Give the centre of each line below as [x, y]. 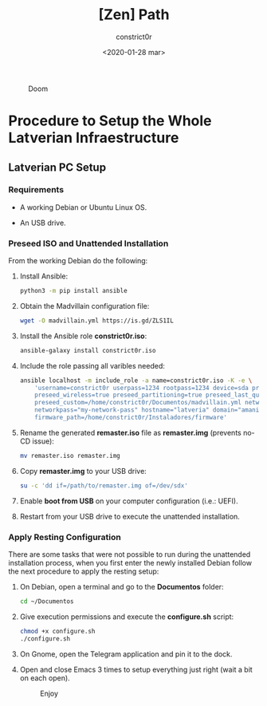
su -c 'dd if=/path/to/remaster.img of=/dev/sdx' [104, 485]
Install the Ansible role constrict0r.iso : [83, 336]
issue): [43, 441]
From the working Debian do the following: [78, 261]
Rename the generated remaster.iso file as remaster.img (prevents [130, 432]
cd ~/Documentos [47, 601]
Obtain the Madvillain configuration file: [84, 306]
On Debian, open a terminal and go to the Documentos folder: [122, 587]
